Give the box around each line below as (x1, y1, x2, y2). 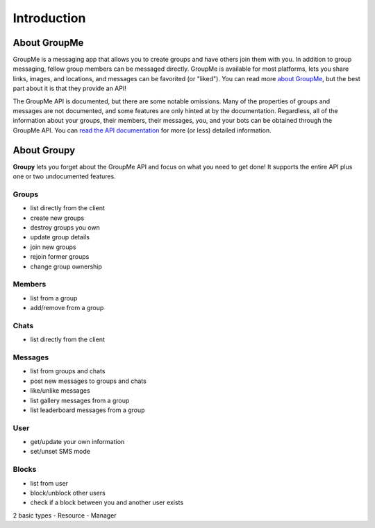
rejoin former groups (30, 253, 90, 261)
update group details (30, 233, 90, 241)
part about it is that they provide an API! (12, 84, 126, 93)
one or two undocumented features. (12, 172, 116, 180)
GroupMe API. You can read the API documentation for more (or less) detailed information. (12, 126, 272, 135)
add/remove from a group (30, 304, 104, 312)
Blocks (12, 465, 37, 475)
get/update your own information (30, 438, 125, 446)
